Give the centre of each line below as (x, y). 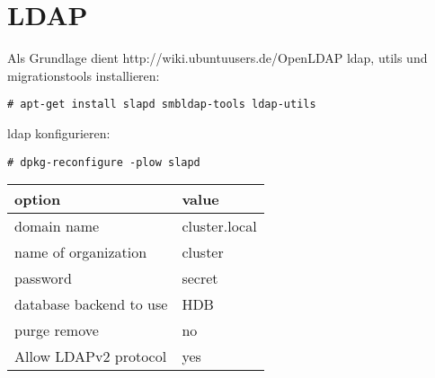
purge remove (57, 330)
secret (200, 278)
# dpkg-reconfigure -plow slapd (104, 162)
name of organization (81, 252)
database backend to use (91, 304)
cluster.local (219, 226)
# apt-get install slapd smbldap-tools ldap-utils (162, 105)
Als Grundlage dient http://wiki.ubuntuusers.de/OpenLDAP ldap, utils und (217, 58)
